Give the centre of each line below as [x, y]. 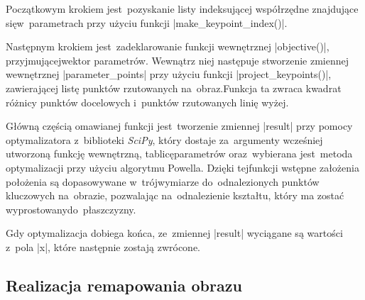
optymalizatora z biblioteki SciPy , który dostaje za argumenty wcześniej [164, 139]
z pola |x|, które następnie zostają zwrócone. [103, 246]
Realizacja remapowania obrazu [124, 285]
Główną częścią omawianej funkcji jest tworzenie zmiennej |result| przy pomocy [179, 126]
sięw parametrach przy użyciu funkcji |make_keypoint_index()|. [147, 22]
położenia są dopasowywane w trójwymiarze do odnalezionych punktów [163, 181]
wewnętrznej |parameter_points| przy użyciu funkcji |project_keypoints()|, [169, 74]
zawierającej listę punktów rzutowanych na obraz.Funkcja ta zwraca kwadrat [174, 88]
